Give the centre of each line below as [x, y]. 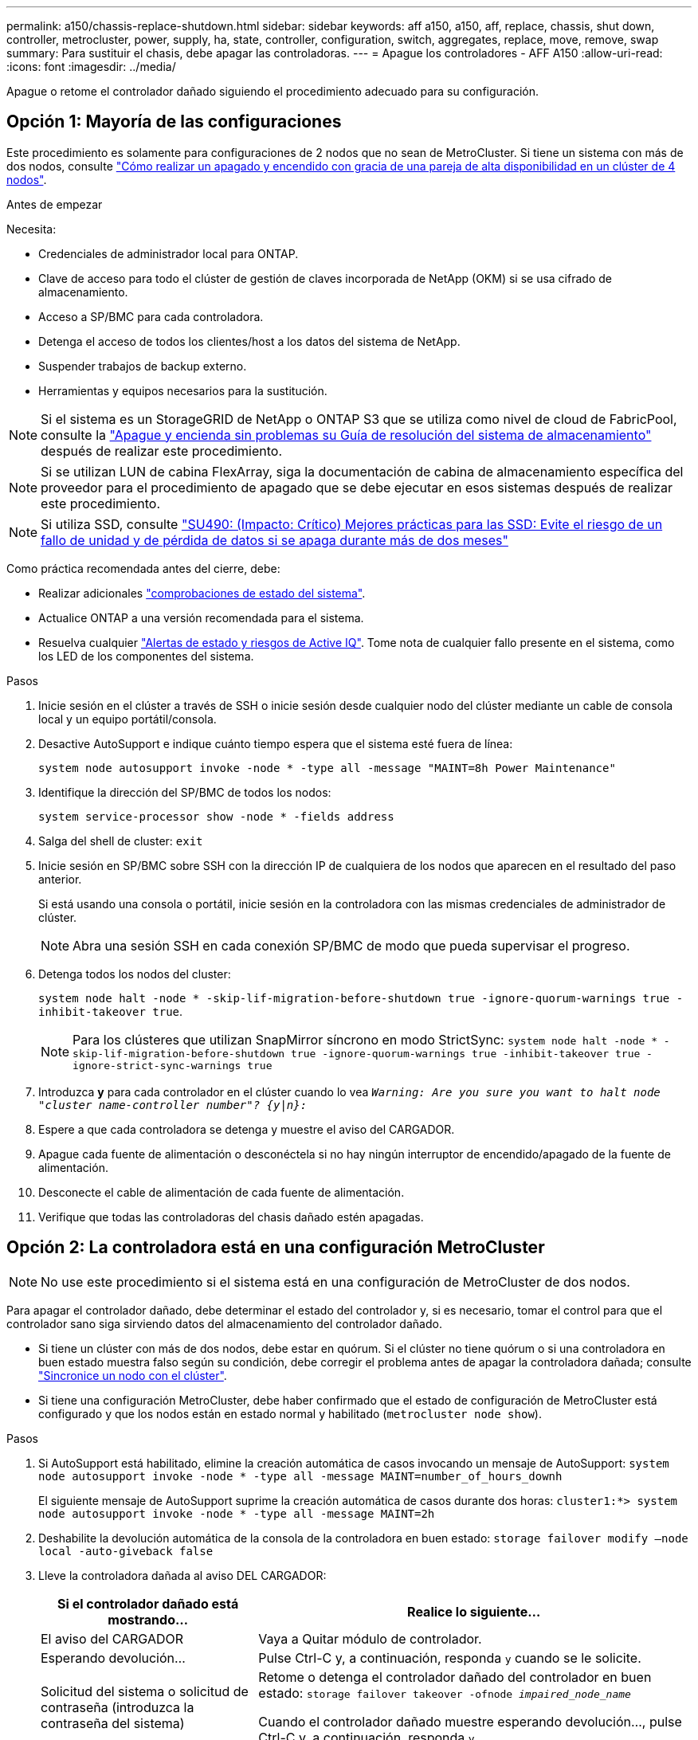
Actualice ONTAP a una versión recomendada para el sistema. [201, 617]
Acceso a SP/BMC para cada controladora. [151, 316]
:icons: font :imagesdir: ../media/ [91, 67]
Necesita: [31, 229]
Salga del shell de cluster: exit [121, 841]
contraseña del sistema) [113, 1723]
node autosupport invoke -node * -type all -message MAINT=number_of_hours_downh [300, 1476]
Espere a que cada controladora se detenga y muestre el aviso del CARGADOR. [247, 1129]
